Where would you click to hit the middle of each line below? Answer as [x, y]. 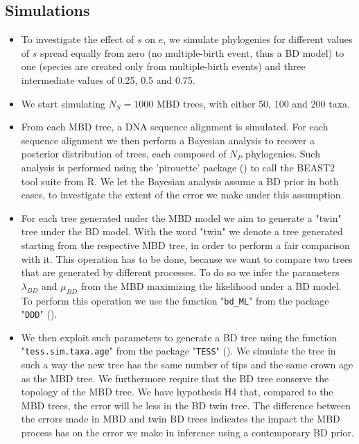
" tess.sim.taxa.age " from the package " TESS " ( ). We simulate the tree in [178, 351]
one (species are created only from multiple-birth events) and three [163, 66]
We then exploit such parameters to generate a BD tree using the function [179, 337]
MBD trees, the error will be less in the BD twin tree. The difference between [186, 405]
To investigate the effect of [78, 39]
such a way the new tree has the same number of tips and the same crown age [187, 365]
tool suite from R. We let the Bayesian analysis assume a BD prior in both [180, 181]
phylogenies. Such [283, 154]
